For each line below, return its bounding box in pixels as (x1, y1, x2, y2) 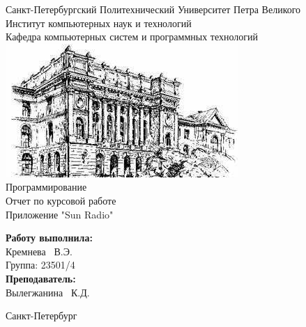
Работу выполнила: (6, 230, 93, 245)
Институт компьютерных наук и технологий (6, 15, 192, 30)
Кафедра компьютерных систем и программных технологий (6, 29, 259, 44)
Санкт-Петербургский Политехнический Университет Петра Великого (6, 2, 301, 16)
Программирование (6, 180, 87, 194)
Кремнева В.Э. (6, 244, 72, 258)
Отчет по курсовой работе (6, 193, 116, 207)
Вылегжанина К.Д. (6, 285, 90, 299)
